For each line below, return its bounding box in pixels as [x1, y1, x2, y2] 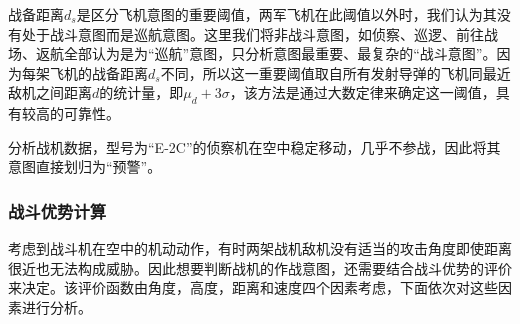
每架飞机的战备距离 [21, 62, 148, 83]
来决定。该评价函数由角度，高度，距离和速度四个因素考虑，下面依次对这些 [8, 277, 498, 298]
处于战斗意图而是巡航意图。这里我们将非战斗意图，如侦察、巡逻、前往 [21, 23, 484, 44]
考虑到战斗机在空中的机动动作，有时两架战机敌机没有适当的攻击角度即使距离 [8, 238, 512, 259]
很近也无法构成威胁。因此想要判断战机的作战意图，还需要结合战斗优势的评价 [8, 257, 512, 278]
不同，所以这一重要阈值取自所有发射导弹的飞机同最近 [160, 62, 511, 83]
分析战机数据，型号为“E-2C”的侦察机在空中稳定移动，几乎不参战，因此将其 [8, 136, 501, 157]
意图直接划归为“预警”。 [8, 156, 162, 177]
